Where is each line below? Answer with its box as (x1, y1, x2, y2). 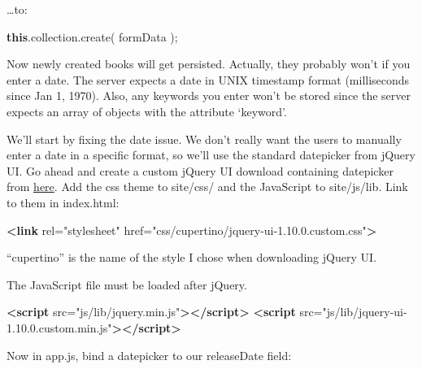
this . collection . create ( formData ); (7, 28, 178, 45)
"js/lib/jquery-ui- (322, 303, 407, 320)
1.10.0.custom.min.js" (7, 319, 112, 336)
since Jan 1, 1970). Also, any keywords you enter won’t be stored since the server (7, 87, 411, 104)
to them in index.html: (7, 193, 120, 211)
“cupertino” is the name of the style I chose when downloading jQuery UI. (7, 249, 376, 266)
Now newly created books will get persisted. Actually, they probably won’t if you (7, 55, 411, 72)
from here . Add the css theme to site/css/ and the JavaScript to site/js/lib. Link (7, 178, 408, 195)
